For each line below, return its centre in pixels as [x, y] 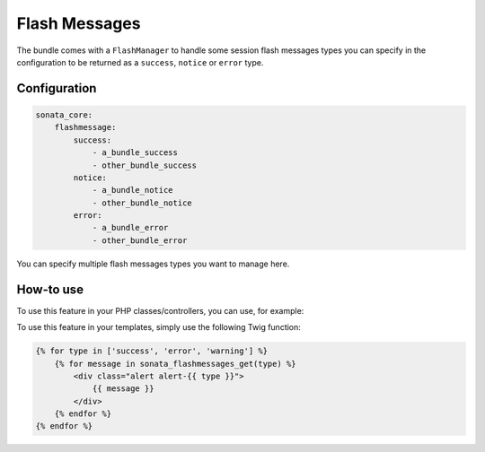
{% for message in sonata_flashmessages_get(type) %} [175, 364]
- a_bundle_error [130, 228]
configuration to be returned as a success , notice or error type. [140, 62]
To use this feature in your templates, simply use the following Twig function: [159, 327]
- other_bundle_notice [142, 203]
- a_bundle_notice [133, 190]
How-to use [50, 289]
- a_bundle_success [135, 153]
